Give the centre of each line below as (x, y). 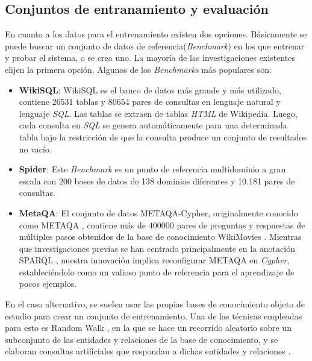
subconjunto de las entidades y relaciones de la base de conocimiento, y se (142, 339)
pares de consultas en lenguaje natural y (206, 102)
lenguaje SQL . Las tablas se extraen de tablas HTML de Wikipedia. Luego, (158, 113)
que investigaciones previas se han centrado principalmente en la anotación (157, 248)
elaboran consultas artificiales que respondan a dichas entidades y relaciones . (148, 351)
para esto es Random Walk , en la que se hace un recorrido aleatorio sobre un (148, 328)
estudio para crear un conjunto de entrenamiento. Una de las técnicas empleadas (154, 315)
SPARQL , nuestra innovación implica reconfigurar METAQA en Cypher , (154, 260)
